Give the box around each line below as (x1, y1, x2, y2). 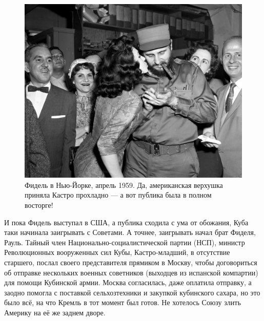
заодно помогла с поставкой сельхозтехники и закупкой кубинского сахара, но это (4, 287, 260, 297)
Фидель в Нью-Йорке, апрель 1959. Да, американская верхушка (25, 179, 223, 190)
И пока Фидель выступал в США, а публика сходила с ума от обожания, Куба (4, 217, 249, 227)
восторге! (25, 199, 53, 210)
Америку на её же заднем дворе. (4, 307, 106, 317)
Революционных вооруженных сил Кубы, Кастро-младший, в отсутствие (4, 247, 230, 258)
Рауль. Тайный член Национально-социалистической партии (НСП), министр (4, 237, 245, 247)
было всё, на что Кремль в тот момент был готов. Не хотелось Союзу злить (4, 297, 241, 308)
